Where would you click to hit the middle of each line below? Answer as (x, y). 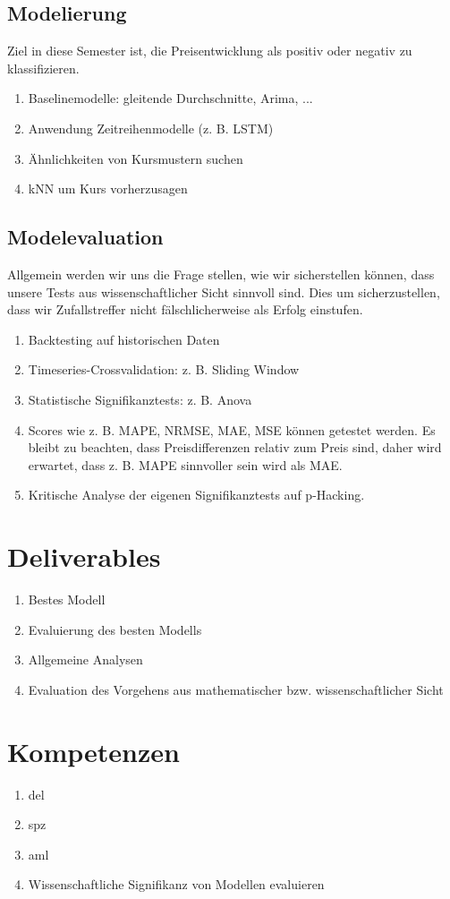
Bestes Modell (67, 599)
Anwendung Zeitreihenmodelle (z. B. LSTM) (151, 128)
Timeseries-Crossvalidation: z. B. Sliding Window (164, 369)
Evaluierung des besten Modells (115, 629)
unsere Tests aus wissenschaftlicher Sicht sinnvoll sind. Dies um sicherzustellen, (224, 291)
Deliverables (84, 557)
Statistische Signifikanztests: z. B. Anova (140, 399)
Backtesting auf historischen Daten (124, 339)
